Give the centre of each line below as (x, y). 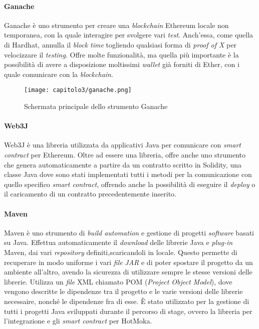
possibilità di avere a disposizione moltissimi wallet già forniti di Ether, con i (122, 64)
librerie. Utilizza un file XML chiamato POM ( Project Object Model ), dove (118, 281)
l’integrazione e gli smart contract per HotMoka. (78, 321)
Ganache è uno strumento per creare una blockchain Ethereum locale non (116, 25)
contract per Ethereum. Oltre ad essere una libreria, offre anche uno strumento (125, 154)
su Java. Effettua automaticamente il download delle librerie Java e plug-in (118, 242)
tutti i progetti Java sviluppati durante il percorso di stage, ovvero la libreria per (128, 311)
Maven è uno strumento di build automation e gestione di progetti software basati (129, 232)
